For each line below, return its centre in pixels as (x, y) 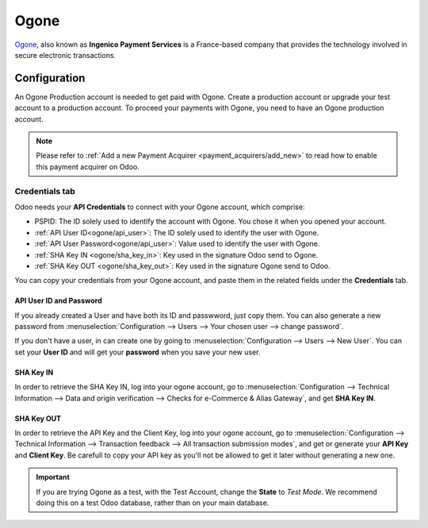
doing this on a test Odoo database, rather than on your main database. (153, 503)
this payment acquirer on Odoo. (88, 166)
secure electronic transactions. (65, 55)
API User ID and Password (58, 300)
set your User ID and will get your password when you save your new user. (138, 352)
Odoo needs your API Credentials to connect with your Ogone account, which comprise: (160, 207)
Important (53, 477)
